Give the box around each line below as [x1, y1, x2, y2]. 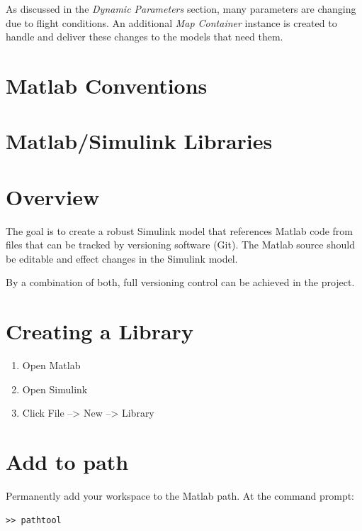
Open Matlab [22, 358, 81, 373]
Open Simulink [22, 381, 88, 396]
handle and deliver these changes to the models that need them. [6, 29, 283, 44]
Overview [6, 182, 100, 211]
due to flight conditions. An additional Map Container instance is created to [6, 15, 337, 30]
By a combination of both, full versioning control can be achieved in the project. [6, 275, 355, 290]
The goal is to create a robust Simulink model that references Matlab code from [6, 223, 353, 238]
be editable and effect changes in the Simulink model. [6, 251, 238, 265]
